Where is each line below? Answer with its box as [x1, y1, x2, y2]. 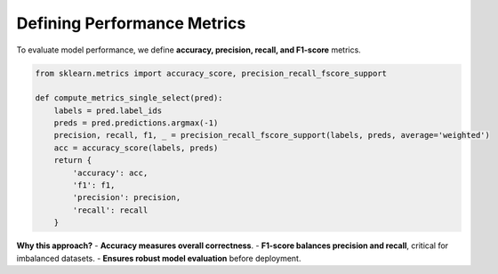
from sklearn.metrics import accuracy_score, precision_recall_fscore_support [35, 68, 387, 78]
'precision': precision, [72, 192, 181, 203]
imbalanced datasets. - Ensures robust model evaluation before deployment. [16, 253, 301, 263]
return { [53, 156, 92, 165]
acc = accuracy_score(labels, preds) [53, 142, 219, 153]
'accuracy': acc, [72, 167, 149, 178]
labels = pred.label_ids [53, 105, 163, 116]
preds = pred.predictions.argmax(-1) [53, 118, 219, 128]
